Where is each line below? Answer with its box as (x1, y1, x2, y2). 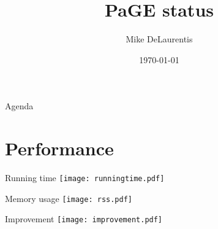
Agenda (5, 99, 34, 112)
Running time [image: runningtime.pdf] (5, 171, 165, 184)
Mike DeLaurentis (126, 33, 193, 45)
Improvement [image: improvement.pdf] (5, 212, 163, 225)
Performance (5, 136, 114, 161)
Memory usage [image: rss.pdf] (5, 192, 132, 204)
